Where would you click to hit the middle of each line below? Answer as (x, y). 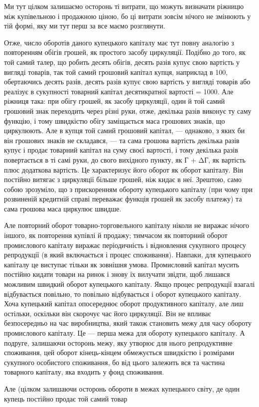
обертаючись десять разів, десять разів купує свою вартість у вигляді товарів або (127, 82)
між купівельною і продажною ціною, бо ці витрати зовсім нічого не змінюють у (128, 16)
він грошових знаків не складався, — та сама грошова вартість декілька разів (122, 140)
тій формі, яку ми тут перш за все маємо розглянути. (85, 26)
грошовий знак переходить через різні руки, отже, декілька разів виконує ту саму (128, 110)
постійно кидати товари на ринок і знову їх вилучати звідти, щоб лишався (117, 274)
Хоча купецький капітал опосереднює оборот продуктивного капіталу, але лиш (124, 304)
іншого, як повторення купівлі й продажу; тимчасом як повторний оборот (116, 235)
